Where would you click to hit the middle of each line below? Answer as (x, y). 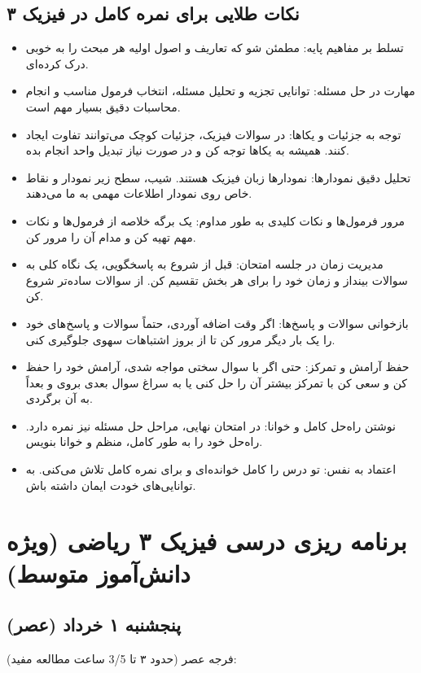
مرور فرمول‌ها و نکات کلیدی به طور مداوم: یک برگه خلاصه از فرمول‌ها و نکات (215, 220)
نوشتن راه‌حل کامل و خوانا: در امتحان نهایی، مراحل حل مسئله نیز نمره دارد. (210, 425)
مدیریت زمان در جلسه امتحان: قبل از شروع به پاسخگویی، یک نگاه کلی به (204, 264)
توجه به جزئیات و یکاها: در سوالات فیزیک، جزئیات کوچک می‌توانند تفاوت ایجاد (213, 134)
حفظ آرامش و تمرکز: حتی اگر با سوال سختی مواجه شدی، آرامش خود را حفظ (217, 367)
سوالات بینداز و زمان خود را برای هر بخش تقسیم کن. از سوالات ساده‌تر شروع (217, 280)
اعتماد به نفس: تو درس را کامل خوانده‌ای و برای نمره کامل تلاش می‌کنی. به (211, 469)
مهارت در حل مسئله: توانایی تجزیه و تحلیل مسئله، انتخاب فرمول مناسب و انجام (220, 91)
